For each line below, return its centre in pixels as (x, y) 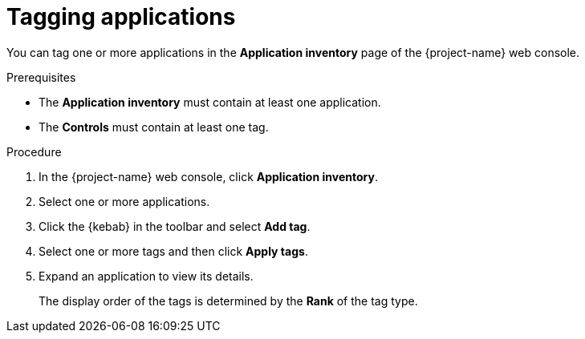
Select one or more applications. (124, 201)
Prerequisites (41, 77)
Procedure (34, 151)
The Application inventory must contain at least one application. (210, 102)
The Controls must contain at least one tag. (154, 127)
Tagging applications (121, 17)
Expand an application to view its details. (146, 276)
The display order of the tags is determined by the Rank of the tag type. (228, 301)
